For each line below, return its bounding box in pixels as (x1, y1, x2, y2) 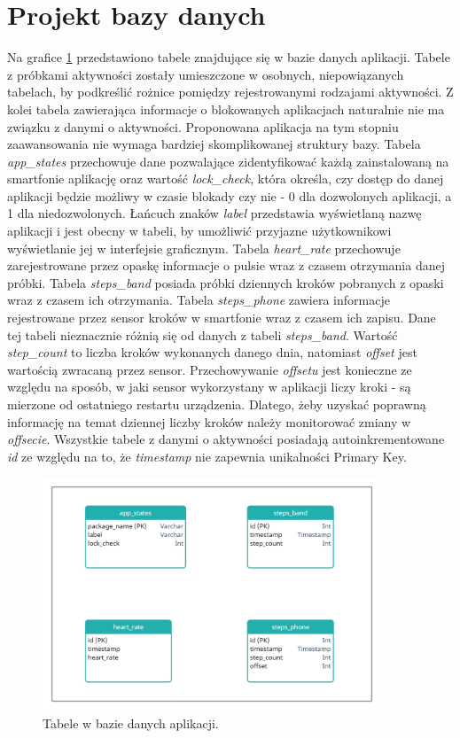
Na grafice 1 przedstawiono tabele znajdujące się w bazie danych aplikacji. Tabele (7, 48, 450, 66)
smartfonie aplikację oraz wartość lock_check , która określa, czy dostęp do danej (7, 169, 444, 188)
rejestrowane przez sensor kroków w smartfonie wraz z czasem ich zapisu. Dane (7, 308, 436, 327)
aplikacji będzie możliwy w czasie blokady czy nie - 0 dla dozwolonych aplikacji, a (7, 186, 452, 205)
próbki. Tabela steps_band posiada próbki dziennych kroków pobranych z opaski (7, 273, 444, 291)
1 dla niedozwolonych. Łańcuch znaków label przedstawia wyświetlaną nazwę (7, 204, 422, 222)
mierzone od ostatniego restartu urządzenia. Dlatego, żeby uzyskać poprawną (7, 395, 426, 413)
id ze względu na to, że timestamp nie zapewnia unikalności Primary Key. (7, 447, 407, 465)
